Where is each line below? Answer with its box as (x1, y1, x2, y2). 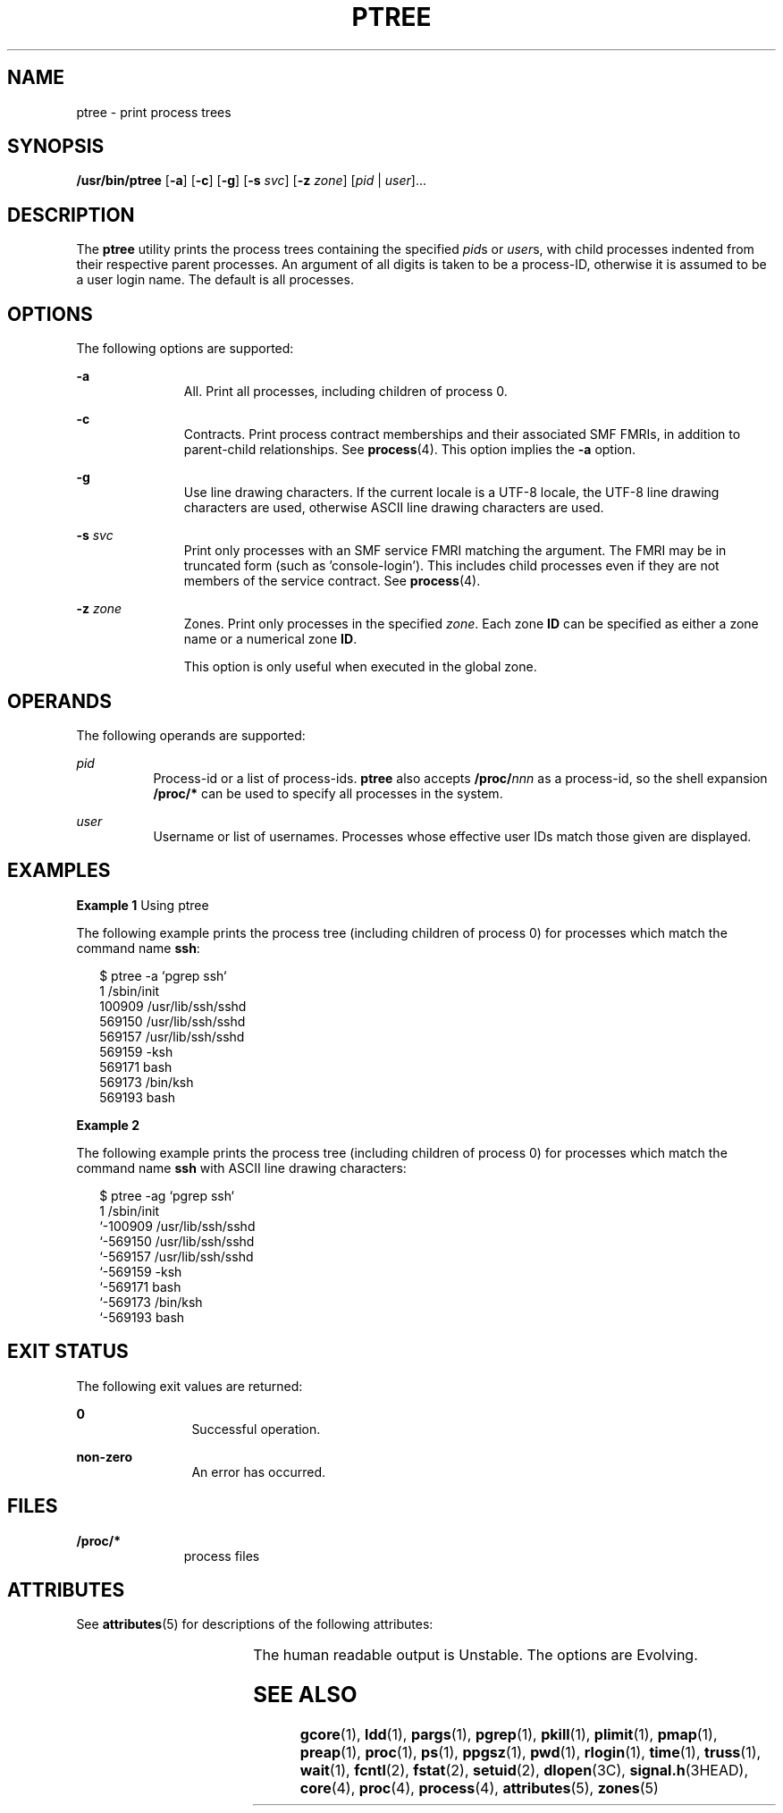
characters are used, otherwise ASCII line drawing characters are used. (183, 500, 604, 516)
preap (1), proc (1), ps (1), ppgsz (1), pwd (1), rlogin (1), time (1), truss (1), (299, 1743, 762, 1762)
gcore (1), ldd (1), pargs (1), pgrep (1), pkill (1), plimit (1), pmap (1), (299, 1725, 718, 1744)
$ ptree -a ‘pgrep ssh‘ (99, 967, 227, 983)
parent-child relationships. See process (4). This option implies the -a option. (183, 442, 636, 458)
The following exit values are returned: (76, 1378, 303, 1394)
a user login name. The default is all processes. (76, 272, 354, 288)
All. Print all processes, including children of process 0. (183, 384, 508, 400)
